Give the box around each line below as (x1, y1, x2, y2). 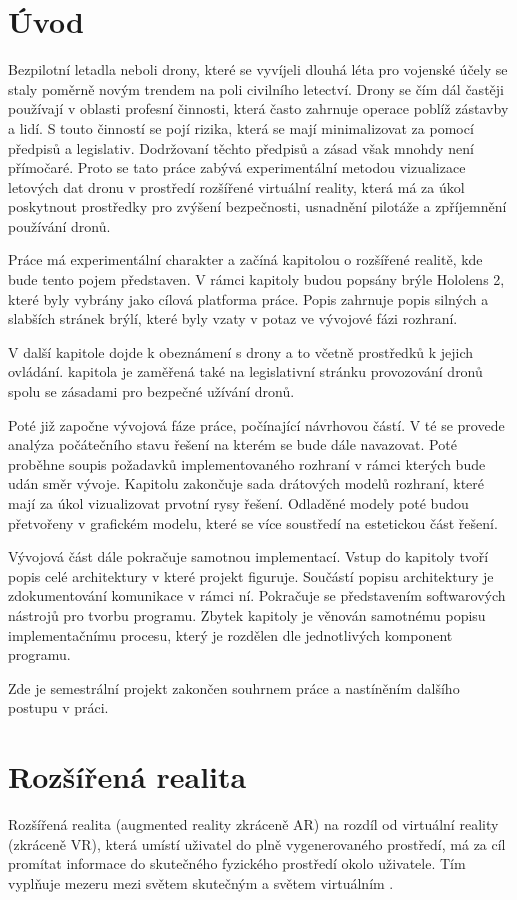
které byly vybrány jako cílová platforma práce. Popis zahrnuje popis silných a (8, 288, 489, 309)
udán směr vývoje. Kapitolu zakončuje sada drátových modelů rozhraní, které (8, 473, 484, 494)
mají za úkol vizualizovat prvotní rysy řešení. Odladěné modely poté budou (8, 493, 469, 513)
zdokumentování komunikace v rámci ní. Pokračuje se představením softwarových (8, 585, 506, 606)
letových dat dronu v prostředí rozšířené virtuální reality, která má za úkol (8, 176, 465, 197)
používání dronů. (8, 215, 111, 236)
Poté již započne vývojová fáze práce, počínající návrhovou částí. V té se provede (8, 414, 505, 435)
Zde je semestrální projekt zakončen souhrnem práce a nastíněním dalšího (8, 677, 460, 698)
